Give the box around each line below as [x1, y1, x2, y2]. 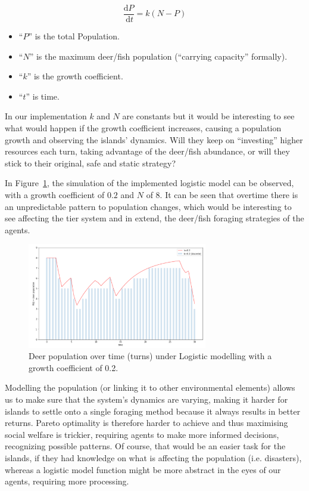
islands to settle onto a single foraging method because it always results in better [5, 404, 301, 417]
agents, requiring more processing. [5, 475, 129, 487]
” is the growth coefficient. [27, 70, 123, 82]
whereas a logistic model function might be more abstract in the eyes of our [5, 463, 281, 475]
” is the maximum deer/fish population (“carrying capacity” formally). [29, 50, 288, 62]
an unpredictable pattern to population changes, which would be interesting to [5, 200, 292, 212]
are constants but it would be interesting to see [122, 110, 295, 122]
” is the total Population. [28, 30, 120, 42]
